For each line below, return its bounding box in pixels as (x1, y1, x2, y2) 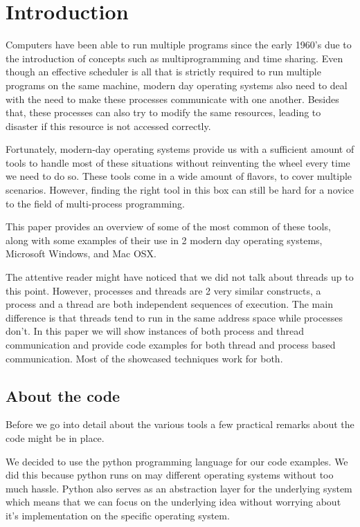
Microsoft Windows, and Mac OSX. (6, 246, 156, 261)
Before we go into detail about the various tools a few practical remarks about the (6, 417, 354, 432)
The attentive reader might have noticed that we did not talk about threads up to (6, 270, 354, 284)
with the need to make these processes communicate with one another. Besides (6, 91, 339, 106)
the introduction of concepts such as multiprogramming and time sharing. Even (6, 50, 343, 65)
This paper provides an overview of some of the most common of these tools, (6, 219, 331, 234)
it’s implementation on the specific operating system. (6, 508, 230, 522)
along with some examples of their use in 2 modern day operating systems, (6, 232, 323, 247)
